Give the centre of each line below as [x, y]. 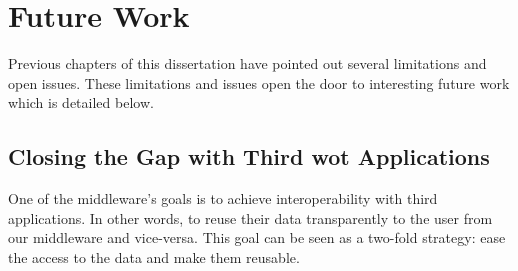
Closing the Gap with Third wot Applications [249, 156]
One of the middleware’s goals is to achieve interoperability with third [223, 198]
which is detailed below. [81, 102]
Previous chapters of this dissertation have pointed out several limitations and [247, 63]
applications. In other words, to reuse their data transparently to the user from [250, 217]
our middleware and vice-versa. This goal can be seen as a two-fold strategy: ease [257, 237]
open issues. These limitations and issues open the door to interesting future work [259, 82]
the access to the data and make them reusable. [154, 256]
